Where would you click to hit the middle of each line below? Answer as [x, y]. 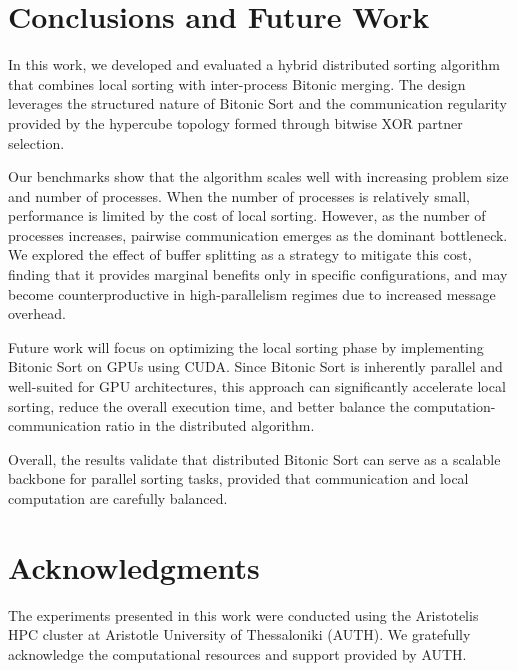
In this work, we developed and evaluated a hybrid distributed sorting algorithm [254, 64]
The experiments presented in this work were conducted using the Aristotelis [243, 614]
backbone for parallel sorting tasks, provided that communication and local [238, 478]
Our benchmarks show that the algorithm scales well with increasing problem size [258, 176]
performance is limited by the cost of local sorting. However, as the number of [247, 215]
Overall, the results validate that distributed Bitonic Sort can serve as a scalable [254, 458]
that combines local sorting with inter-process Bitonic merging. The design [237, 83]
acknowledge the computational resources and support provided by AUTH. [237, 653]
